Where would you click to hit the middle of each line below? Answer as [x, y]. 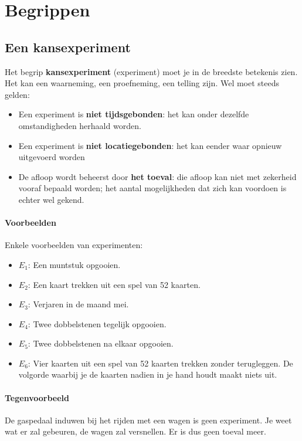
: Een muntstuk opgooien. [74, 264]
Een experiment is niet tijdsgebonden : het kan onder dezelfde [134, 114]
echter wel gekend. [51, 199]
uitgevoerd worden [52, 157]
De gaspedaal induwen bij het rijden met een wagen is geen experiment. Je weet [148, 420]
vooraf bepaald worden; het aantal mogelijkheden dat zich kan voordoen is [152, 188]
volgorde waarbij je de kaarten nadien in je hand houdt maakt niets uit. [148, 374]
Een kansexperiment [68, 47]
